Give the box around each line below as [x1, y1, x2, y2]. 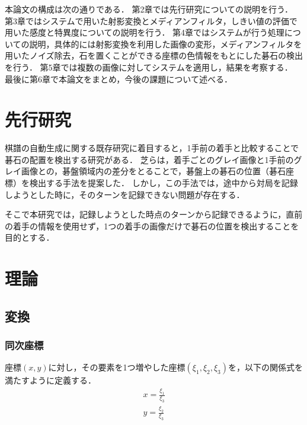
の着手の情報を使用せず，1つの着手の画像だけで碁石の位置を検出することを [5, 219, 299, 232]
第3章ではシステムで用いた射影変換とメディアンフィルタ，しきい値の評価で [5, 14, 298, 27]
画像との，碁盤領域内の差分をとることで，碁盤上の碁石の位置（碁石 [21, 165, 286, 177]
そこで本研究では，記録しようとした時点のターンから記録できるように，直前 [5, 208, 303, 221]
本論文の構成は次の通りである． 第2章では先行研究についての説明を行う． [5, 3, 293, 15]
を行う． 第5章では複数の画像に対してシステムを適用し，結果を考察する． [5, 60, 293, 73]
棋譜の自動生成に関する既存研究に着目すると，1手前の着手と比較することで [5, 142, 299, 154]
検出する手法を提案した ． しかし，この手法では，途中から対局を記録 [29, 177, 298, 189]
